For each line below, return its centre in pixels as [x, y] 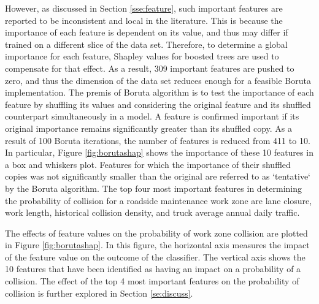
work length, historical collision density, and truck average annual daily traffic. [152, 212]
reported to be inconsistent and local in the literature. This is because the [144, 20]
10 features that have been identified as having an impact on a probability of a [153, 269]
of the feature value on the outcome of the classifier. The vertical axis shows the [155, 256]
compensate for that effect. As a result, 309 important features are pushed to [150, 68]
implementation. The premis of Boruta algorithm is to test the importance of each [159, 92]
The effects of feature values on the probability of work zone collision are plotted [156, 233]
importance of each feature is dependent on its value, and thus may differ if [147, 32]
